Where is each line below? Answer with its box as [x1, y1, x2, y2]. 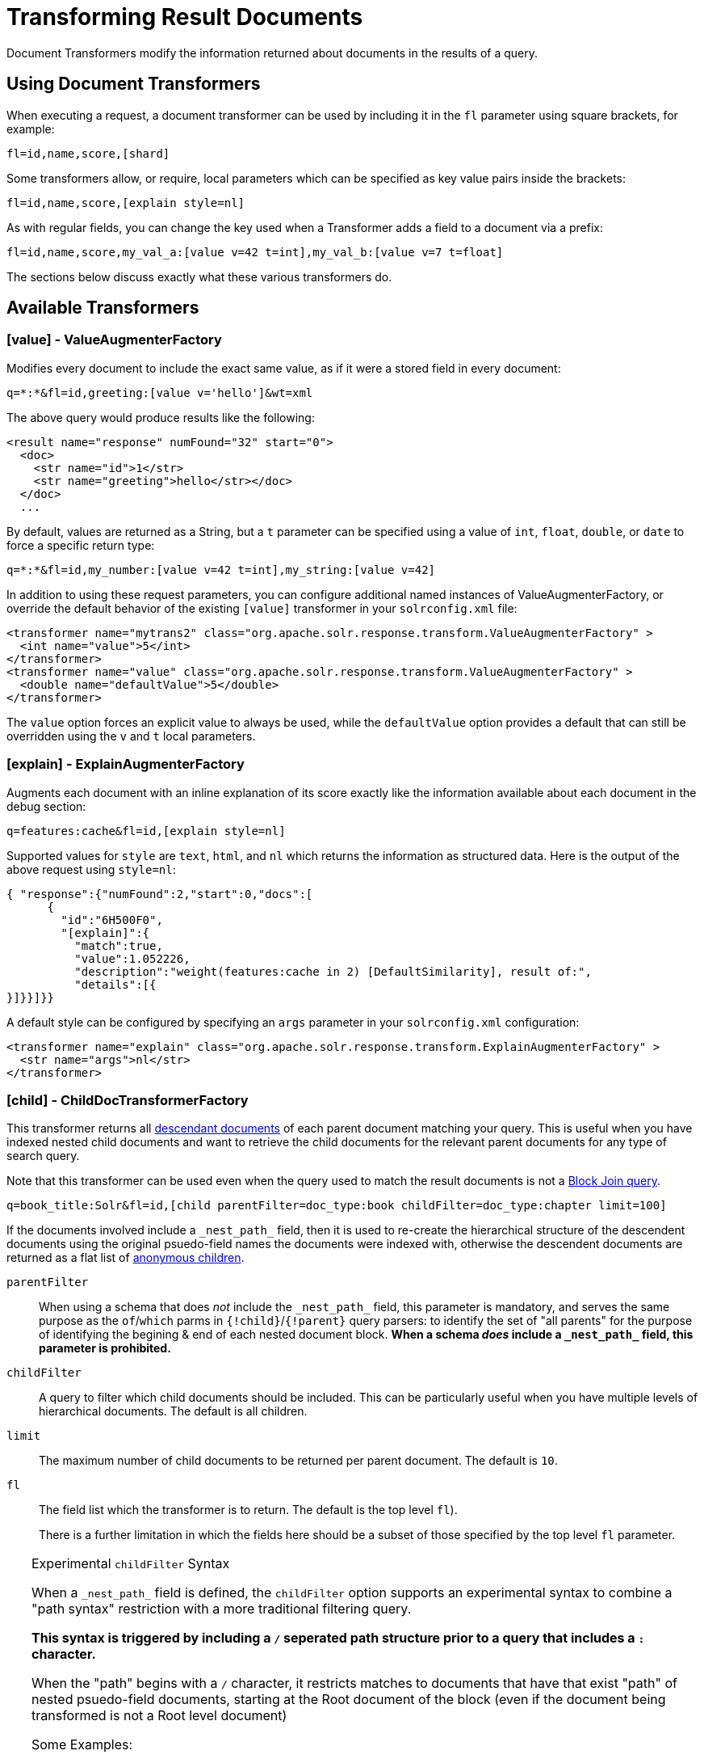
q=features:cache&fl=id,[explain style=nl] [6, 824, 286, 837]
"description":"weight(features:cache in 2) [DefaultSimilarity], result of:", [74, 964, 592, 978]
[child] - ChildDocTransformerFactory [6, 1091, 249, 1108]
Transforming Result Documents [6, 3, 363, 31]
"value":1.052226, [74, 951, 191, 965]
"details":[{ [74, 977, 157, 991]
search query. [6, 1149, 80, 1163]
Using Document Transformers [6, 74, 261, 95]
